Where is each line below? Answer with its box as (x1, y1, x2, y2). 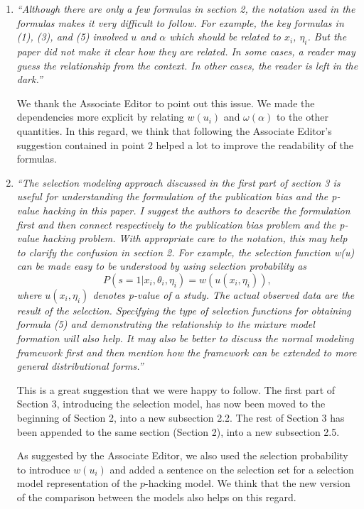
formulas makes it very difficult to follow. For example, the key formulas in (16, 15, 344, 30)
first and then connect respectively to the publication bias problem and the (16, 217, 336, 231)
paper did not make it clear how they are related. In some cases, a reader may (16, 43, 355, 58)
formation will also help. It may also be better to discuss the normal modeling (16, 331, 354, 346)
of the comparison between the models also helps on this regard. (16, 490, 296, 505)
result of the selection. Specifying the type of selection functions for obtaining (16, 302, 351, 317)
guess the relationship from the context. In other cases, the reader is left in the (16, 58, 358, 72)
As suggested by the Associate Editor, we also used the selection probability (16, 448, 348, 463)
